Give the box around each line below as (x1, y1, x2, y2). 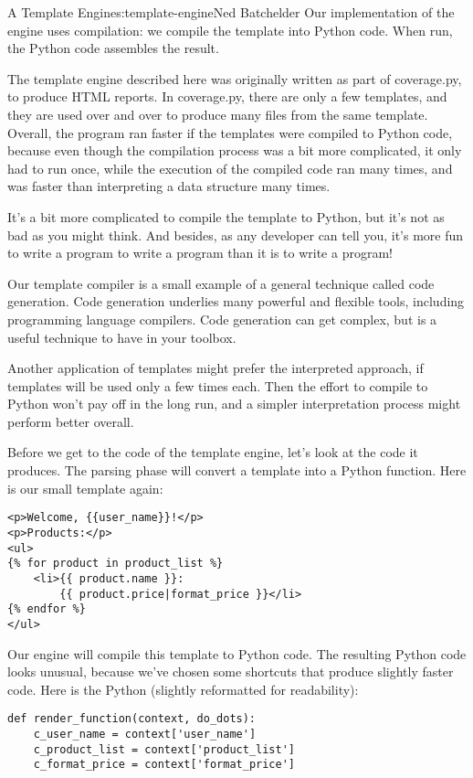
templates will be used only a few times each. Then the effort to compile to (7, 376, 428, 395)
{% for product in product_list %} (7, 557, 224, 570)
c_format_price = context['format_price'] (33, 758, 295, 772)
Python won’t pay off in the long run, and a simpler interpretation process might (7, 394, 461, 413)
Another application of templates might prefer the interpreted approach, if (7, 358, 424, 378)
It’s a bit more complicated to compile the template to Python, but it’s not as (7, 207, 445, 226)
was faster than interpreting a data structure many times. (7, 176, 331, 196)
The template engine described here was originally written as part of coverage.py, (7, 69, 462, 88)
